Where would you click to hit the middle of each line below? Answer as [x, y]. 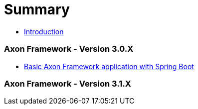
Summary [37, 9]
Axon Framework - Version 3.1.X [68, 83]
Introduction [44, 31]
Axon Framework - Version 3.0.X [69, 49]
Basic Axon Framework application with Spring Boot [109, 66]
